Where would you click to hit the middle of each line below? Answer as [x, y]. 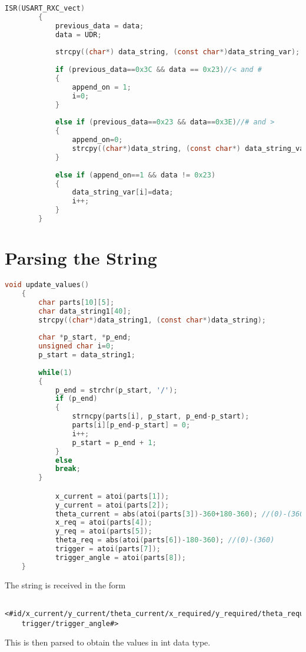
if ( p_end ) [76, 399]
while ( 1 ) [55, 372]
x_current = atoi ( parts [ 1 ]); [112, 496]
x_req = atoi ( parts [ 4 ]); [104, 523]
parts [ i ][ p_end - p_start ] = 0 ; [131, 425]
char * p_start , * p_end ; [85, 337]
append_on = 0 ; [97, 140]
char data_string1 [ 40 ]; [85, 311]
